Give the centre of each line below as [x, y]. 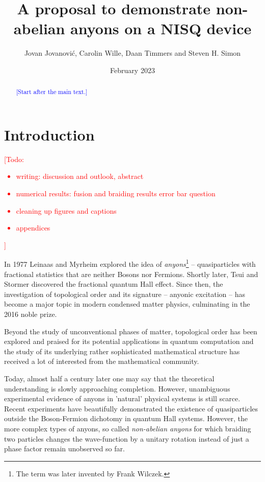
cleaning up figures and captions [66, 210]
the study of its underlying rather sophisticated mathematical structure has [122, 351]
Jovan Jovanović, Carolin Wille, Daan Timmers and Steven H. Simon [132, 53]
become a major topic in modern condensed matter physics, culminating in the [127, 304]
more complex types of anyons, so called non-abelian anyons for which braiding [128, 429]
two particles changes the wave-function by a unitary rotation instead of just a [127, 438]
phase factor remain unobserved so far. [64, 449]
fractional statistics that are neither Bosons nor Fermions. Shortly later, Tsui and [131, 274]
